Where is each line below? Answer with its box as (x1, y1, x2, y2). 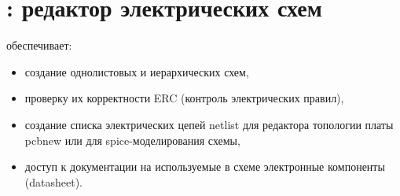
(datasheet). (24, 173, 83, 190)
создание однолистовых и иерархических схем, (24, 63, 249, 80)
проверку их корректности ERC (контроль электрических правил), (24, 90, 344, 106)
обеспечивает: (6, 37, 72, 54)
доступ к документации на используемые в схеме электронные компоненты (24, 158, 385, 175)
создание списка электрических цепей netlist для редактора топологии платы (24, 116, 394, 132)
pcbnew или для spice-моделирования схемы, (24, 131, 240, 148)
